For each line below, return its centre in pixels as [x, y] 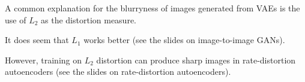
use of [16, 19]
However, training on [44, 60]
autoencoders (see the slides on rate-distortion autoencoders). [118, 72]
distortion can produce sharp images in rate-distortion [196, 60]
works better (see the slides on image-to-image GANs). [184, 40]
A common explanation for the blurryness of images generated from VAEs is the [152, 8]
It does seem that [37, 40]
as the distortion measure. [89, 19]
